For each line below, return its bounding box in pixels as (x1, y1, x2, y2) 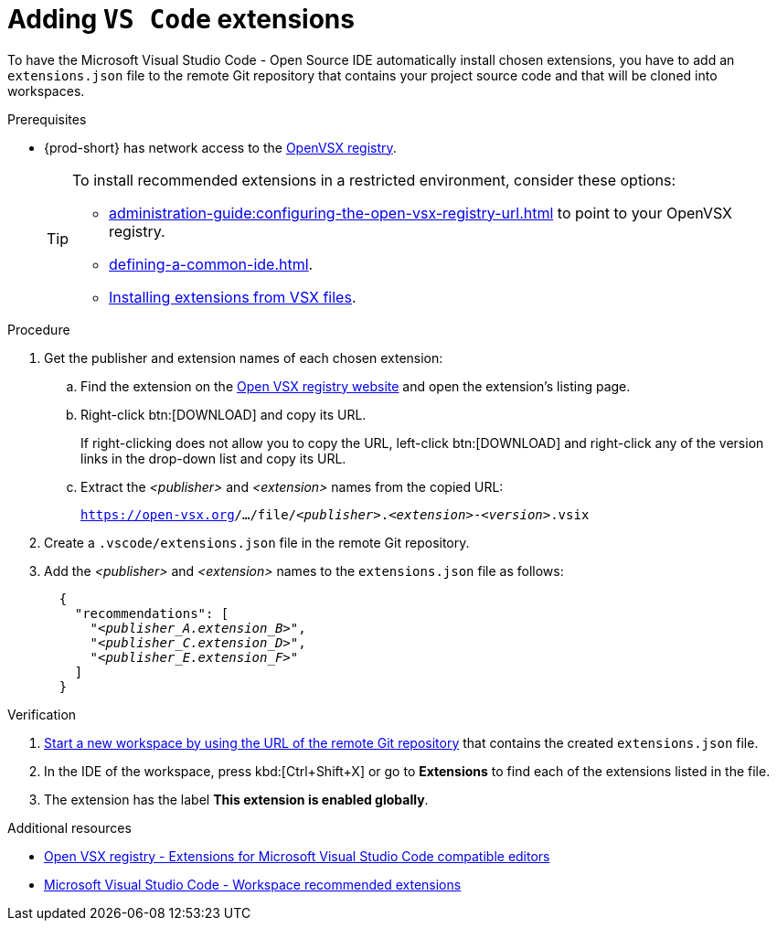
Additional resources (7, 819, 132, 836)
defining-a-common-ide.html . (109, 254, 314, 273)
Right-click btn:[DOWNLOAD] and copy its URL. (80, 406, 367, 422)
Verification (7, 706, 77, 722)
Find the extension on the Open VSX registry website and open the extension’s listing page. (80, 378, 631, 394)
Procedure (7, 321, 70, 337)
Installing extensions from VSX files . (109, 287, 357, 306)
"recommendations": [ (74, 605, 229, 621)
